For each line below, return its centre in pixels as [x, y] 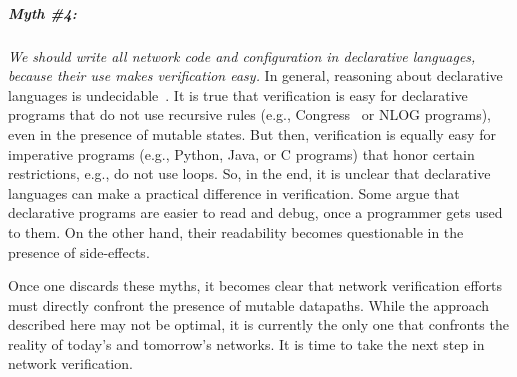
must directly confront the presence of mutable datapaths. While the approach [249, 304]
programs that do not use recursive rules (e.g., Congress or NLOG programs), [250, 114]
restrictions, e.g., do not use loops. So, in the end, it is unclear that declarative [249, 173]
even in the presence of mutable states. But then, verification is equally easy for [252, 133]
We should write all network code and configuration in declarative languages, [242, 55]
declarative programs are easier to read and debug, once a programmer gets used [255, 212]
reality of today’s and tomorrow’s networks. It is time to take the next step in [246, 343]
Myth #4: [42, 12]
